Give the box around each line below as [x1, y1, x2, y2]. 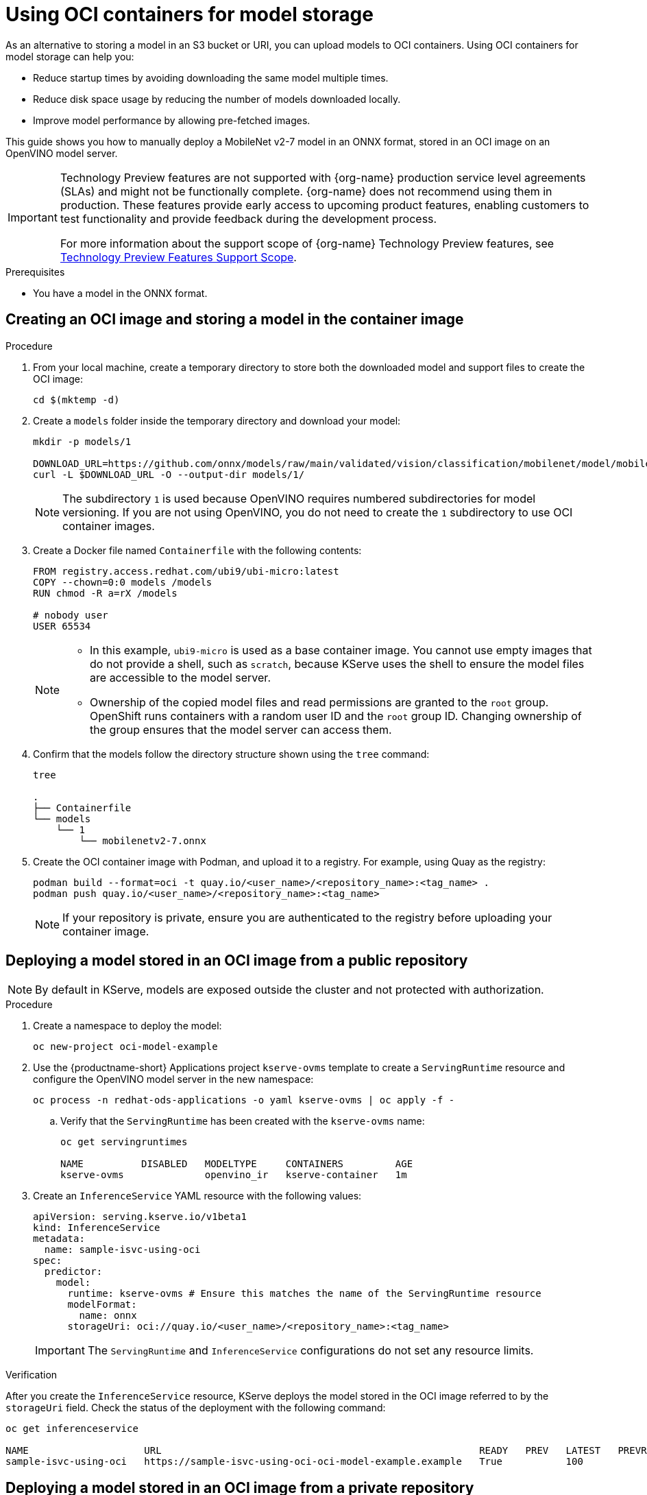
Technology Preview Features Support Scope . [60, 250, 297, 264]
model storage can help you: [5, 50, 134, 62]
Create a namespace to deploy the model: [33, 1020, 222, 1032]
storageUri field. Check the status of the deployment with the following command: [5, 1402, 386, 1414]
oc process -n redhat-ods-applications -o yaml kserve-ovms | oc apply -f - [33, 1095, 455, 1106]
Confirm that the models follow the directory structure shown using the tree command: [33, 747, 430, 760]
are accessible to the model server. [90, 670, 271, 684]
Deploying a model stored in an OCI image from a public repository [5, 952, 468, 970]
